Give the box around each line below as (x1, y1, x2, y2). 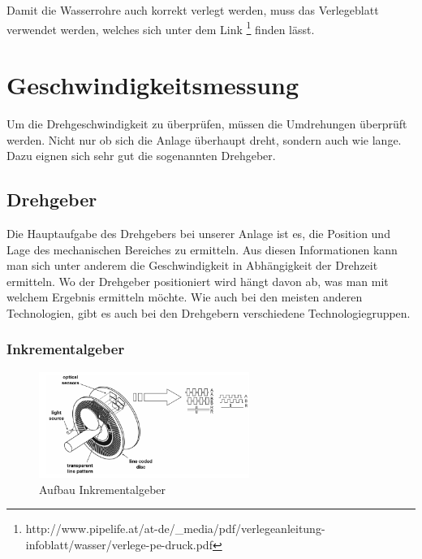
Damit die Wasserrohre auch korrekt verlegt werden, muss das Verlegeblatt (6, 2, 379, 18)
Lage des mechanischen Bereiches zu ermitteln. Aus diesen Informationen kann (6, 240, 398, 258)
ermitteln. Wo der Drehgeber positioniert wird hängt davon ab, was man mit (6, 272, 389, 289)
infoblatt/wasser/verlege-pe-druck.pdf (25, 535, 213, 552)
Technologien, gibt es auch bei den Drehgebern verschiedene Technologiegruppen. (6, 304, 411, 321)
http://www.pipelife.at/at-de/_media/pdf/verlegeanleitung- (25, 520, 325, 537)
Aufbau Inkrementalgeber (39, 480, 166, 497)
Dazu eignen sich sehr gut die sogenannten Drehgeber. (6, 147, 276, 164)
